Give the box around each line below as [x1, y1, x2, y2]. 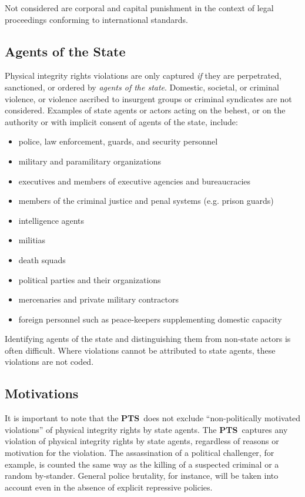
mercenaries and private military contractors [18, 293, 179, 305]
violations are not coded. [5, 355, 94, 368]
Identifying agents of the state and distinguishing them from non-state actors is [5, 333, 291, 345]
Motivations [5, 384, 79, 402]
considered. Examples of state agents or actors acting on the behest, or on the [5, 104, 286, 116]
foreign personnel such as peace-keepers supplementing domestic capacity [18, 313, 282, 325]
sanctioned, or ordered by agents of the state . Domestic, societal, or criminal [5, 80, 279, 93]
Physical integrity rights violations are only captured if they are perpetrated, [5, 69, 281, 82]
